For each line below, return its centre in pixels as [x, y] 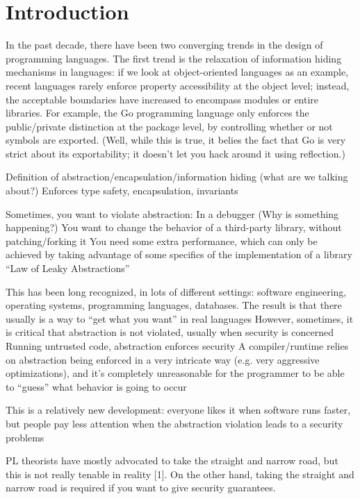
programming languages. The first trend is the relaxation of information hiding [174, 58]
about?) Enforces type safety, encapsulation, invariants [122, 191]
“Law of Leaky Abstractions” [68, 268]
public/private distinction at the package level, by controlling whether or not [169, 126]
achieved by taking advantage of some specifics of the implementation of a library [179, 254]
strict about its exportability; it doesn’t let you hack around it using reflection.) [175, 153]
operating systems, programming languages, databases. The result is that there [174, 305]
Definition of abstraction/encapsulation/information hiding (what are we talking [177, 177]
